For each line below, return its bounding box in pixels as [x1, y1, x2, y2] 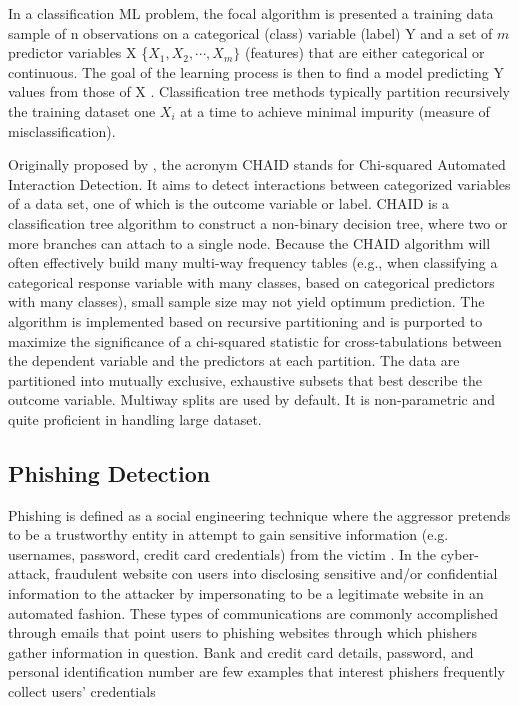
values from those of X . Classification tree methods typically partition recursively [8, 81, 510, 102]
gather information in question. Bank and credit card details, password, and [8, 641, 474, 662]
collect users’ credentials [8, 681, 156, 702]
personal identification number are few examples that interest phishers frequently [8, 661, 505, 682]
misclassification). [8, 120, 116, 141]
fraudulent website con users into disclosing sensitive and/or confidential [54, 563, 498, 584]
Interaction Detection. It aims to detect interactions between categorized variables [8, 173, 511, 194]
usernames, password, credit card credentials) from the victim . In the [8, 543, 436, 564]
